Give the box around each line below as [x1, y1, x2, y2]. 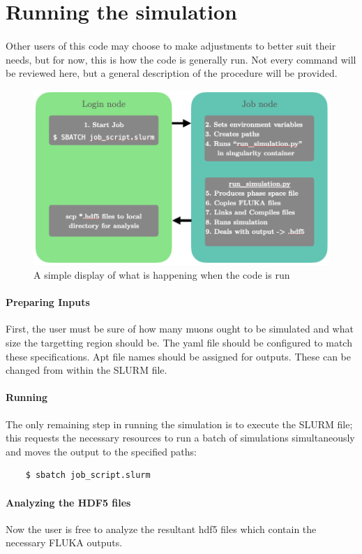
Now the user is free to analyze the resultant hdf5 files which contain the [6, 521, 317, 536]
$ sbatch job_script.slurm [25, 470, 151, 481]
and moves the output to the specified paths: [6, 444, 197, 458]
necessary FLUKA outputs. [6, 535, 123, 550]
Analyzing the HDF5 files [6, 495, 131, 509]
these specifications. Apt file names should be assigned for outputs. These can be [6, 349, 351, 363]
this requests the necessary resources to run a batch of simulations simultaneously [6, 430, 355, 445]
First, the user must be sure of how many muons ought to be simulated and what [6, 321, 354, 336]
